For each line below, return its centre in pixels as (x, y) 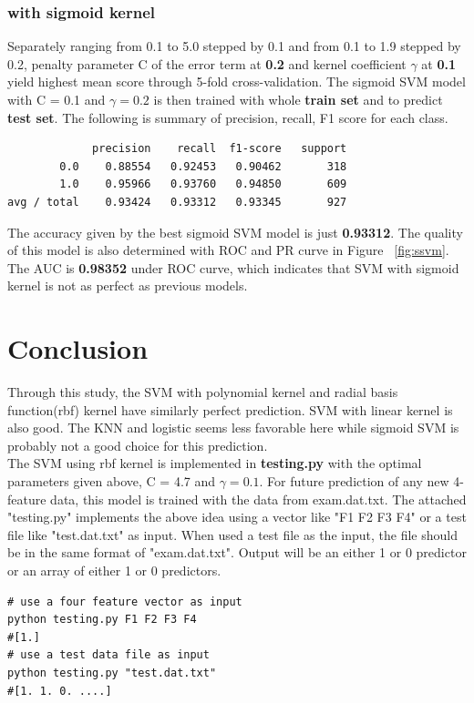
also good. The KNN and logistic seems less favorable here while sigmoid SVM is (233, 428)
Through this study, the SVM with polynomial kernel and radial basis (203, 392)
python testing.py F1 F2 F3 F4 (102, 620)
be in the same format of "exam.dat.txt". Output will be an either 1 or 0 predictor (237, 552)
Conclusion (78, 348)
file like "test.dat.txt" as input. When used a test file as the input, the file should (232, 534)
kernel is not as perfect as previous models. (128, 285)
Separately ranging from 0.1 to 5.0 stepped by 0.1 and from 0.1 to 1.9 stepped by (234, 46)
